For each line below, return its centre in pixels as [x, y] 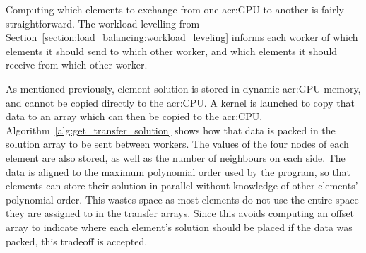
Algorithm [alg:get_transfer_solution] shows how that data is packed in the [171, 130]
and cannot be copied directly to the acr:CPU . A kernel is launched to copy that [180, 102]
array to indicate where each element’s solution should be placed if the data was [179, 226]
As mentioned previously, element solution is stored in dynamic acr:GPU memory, [183, 88]
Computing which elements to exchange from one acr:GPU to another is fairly [175, 9]
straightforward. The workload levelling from [103, 23]
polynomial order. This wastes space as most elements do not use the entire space [182, 199]
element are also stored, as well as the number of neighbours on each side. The [176, 157]
